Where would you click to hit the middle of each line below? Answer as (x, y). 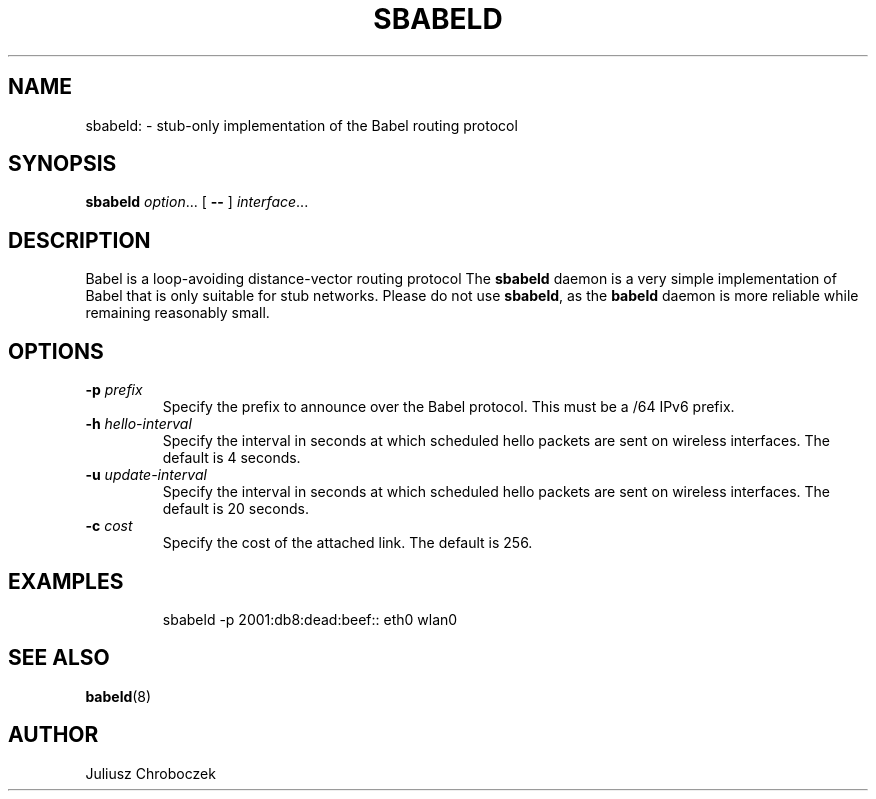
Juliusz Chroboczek (150, 773)
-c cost (109, 526)
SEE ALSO (59, 658)
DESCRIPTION (79, 240)
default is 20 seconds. (235, 509)
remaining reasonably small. (177, 313)
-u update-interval (146, 475)
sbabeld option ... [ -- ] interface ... (197, 202)
